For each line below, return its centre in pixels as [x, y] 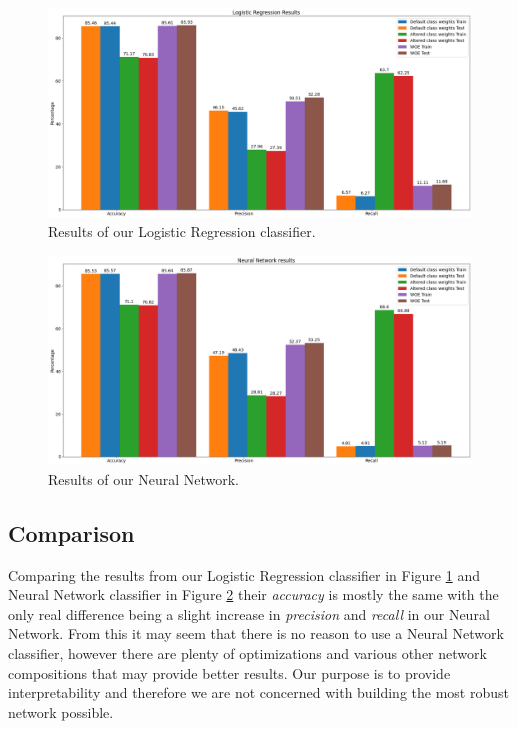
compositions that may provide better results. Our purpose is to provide [229, 672]
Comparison [71, 532]
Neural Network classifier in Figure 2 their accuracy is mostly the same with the [253, 594]
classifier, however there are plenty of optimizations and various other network [247, 652]
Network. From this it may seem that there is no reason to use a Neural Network [256, 633]
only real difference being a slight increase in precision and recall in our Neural [249, 613]
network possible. [61, 711]
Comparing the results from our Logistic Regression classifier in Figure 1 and [244, 574]
